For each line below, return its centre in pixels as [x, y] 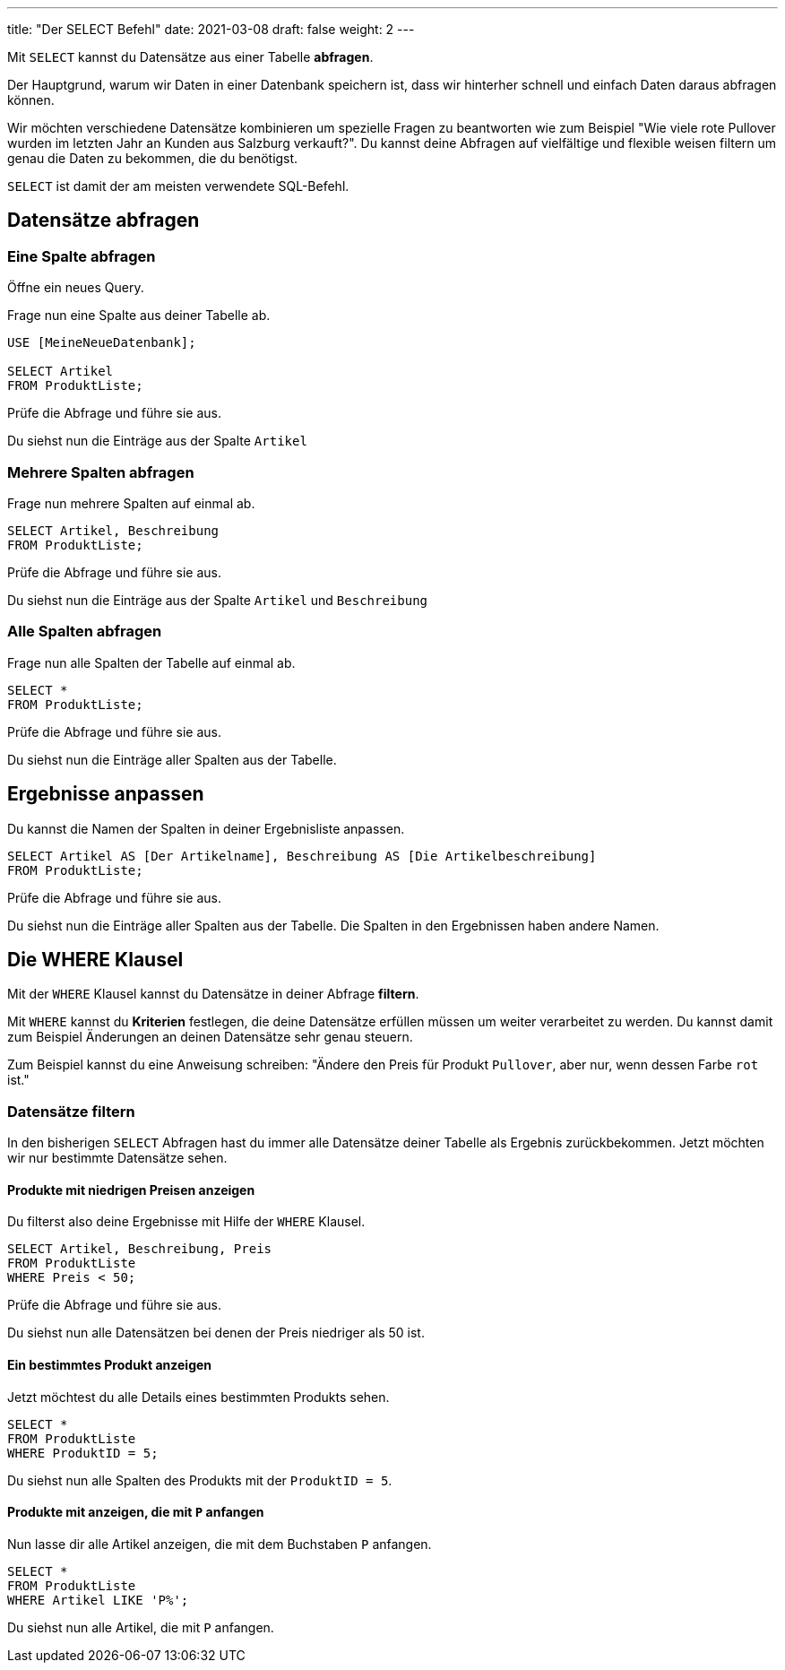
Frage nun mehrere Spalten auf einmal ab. [131, 503]
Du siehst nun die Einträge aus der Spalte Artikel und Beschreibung [218, 600]
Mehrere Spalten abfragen [101, 472]
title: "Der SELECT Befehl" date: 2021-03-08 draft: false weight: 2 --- [211, 29]
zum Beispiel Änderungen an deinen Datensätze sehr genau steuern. [210, 1037]
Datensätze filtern [71, 1111]
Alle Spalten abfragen [85, 632]
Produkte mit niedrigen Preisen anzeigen [131, 1190]
